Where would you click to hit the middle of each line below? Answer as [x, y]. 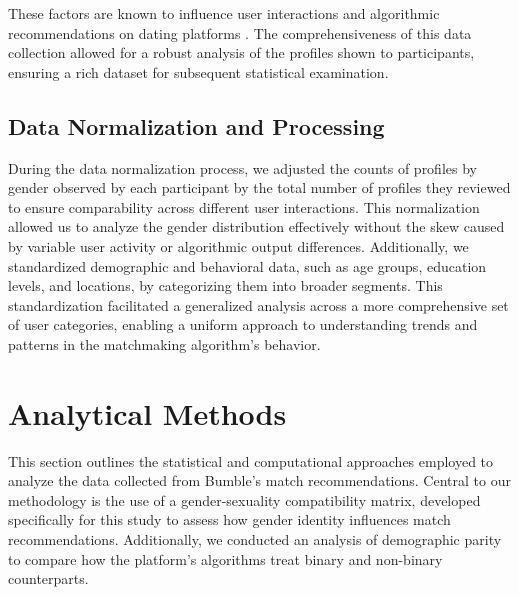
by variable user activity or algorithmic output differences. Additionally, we [238, 245]
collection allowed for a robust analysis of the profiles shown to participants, [241, 52]
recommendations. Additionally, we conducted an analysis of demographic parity [255, 539]
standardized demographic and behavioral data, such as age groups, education [247, 265]
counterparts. [48, 578]
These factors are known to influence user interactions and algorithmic [224, 13]
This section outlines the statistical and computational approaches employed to [251, 460]
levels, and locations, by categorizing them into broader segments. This [225, 285]
